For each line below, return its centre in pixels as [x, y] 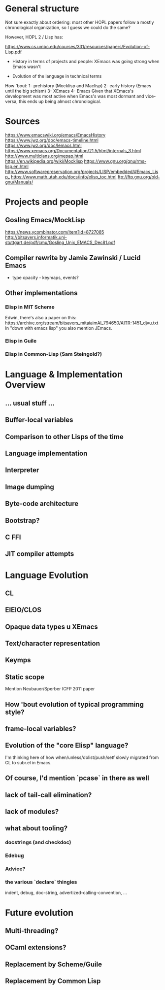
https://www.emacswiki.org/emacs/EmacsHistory [55, 135]
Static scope [25, 677]
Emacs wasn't [26, 67]
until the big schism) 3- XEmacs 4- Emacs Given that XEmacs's [69, 91]
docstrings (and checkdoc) [38, 842]
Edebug [15, 855]
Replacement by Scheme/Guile [54, 964]
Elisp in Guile [21, 341]
